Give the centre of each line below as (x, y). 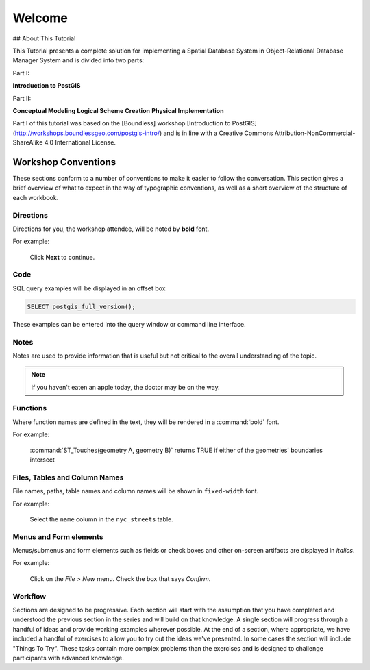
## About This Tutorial (44, 38)
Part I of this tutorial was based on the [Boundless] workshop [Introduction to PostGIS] (135, 123)
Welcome (40, 18)
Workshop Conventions (64, 162)
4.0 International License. (80, 142)
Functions (30, 408)
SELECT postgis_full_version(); (82, 306)
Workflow (29, 596)
